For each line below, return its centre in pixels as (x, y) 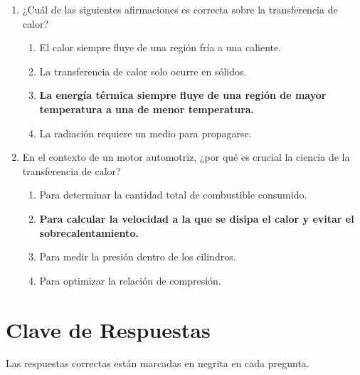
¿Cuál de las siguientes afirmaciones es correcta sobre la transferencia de (180, 9)
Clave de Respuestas (108, 329)
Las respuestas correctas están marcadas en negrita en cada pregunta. (158, 363)
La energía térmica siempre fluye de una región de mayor (183, 95)
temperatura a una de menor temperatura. (147, 109)
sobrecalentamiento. (89, 232)
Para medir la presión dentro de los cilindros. (138, 257)
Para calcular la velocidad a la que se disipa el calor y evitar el (197, 218)
